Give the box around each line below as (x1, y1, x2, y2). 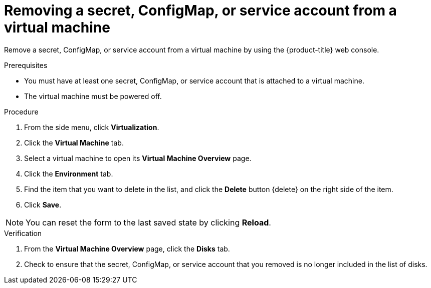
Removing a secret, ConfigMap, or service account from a (4, 2, 397, 19)
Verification (4, 228, 42, 237)
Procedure (4, 107, 39, 116)
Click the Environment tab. (24, 169, 113, 178)
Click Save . (24, 200, 62, 209)
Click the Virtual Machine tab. (24, 138, 124, 147)
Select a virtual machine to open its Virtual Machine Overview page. (24, 153, 252, 162)
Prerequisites (4, 60, 48, 69)
